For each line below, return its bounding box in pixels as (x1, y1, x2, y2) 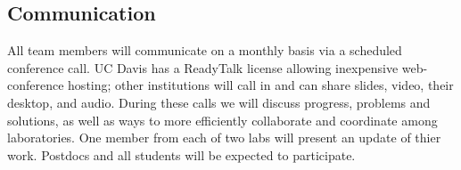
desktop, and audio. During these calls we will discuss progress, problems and (7, 93, 431, 111)
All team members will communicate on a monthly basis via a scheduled (7, 41, 402, 60)
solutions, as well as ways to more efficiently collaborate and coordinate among (7, 110, 438, 129)
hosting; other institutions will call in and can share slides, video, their (68, 76, 454, 94)
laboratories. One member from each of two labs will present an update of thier (7, 128, 441, 147)
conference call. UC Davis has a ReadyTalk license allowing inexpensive (7, 58, 399, 77)
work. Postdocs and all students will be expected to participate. (7, 145, 356, 164)
